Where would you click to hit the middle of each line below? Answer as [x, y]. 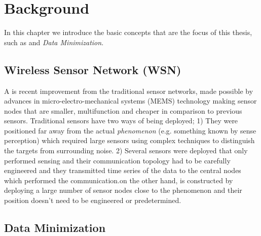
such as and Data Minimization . [54, 42]
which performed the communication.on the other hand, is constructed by [119, 180]
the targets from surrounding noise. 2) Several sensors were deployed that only [126, 150]
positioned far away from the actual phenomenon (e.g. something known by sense [130, 130]
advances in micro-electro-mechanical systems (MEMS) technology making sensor [130, 101]
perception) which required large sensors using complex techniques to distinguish [129, 140]
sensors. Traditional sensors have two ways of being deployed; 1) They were [121, 121]
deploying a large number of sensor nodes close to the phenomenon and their [123, 190]
